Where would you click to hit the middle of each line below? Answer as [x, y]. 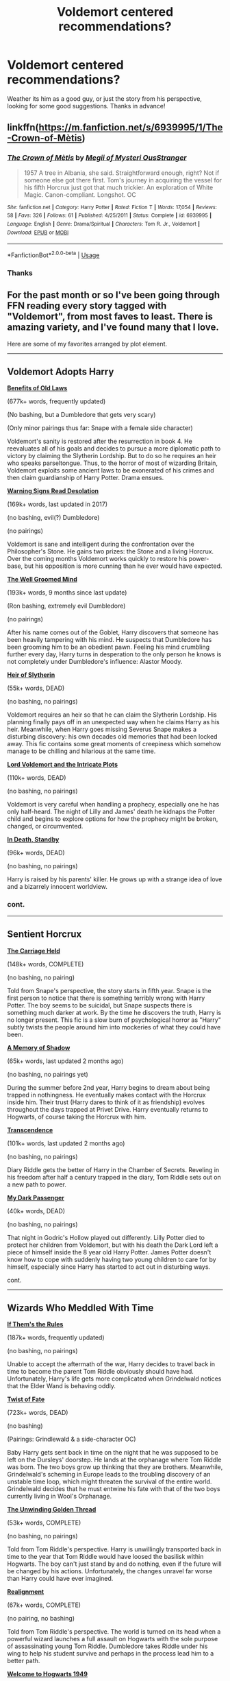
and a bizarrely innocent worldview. [57, 887]
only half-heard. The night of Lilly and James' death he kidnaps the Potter [111, 812]
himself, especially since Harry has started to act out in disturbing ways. [109, 1267]
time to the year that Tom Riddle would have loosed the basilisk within [105, 1557]
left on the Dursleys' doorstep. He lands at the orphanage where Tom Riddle [114, 1460]
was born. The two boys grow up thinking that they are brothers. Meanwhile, [115, 1467]
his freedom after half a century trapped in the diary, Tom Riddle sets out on [114, 1177]
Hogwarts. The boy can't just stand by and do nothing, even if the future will [114, 1564]
